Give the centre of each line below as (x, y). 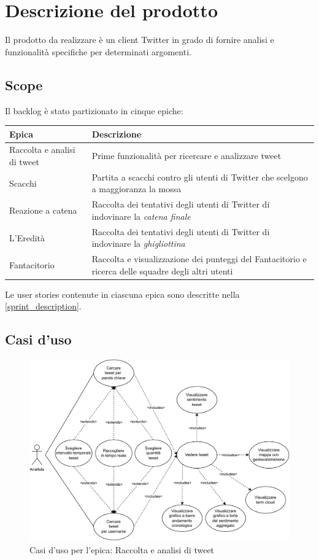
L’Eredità (27, 237)
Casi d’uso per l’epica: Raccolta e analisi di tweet (122, 549)
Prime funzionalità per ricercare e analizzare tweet (186, 156)
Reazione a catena (43, 210)
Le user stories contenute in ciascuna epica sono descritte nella (122, 294)
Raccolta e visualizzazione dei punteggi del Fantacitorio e (199, 259)
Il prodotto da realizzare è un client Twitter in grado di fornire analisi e (140, 40)
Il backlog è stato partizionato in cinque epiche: (94, 110)
